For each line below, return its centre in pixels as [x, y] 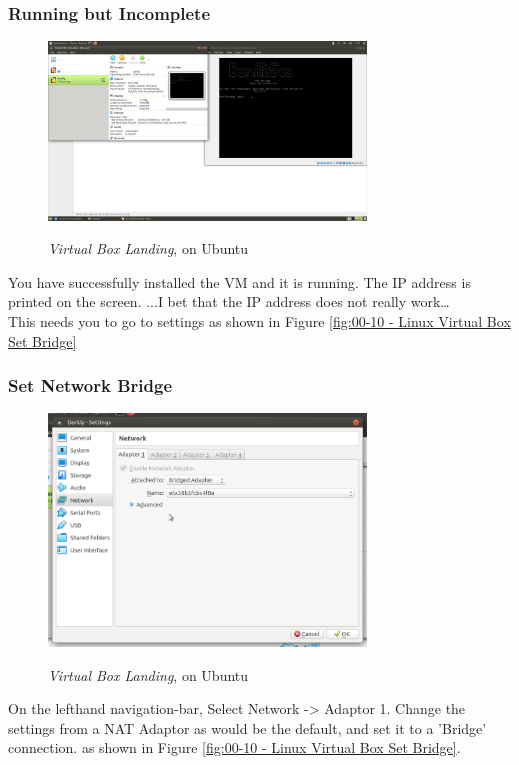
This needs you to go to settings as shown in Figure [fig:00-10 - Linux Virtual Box [259, 320]
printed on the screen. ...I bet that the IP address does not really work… [229, 301]
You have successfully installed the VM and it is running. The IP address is [239, 281]
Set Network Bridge [90, 385]
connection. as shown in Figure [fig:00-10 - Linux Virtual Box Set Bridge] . [234, 747]
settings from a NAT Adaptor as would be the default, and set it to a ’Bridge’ [247, 727]
